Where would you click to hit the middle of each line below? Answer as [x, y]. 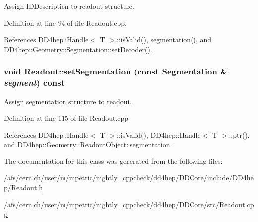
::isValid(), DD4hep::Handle [159, 134]
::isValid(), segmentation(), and [164, 39]
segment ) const [34, 83]
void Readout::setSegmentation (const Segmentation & [116, 71]
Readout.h [27, 187]
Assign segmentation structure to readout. [68, 101]
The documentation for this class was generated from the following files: [113, 161]
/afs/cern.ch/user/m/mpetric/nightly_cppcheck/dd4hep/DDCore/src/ [112, 204]
